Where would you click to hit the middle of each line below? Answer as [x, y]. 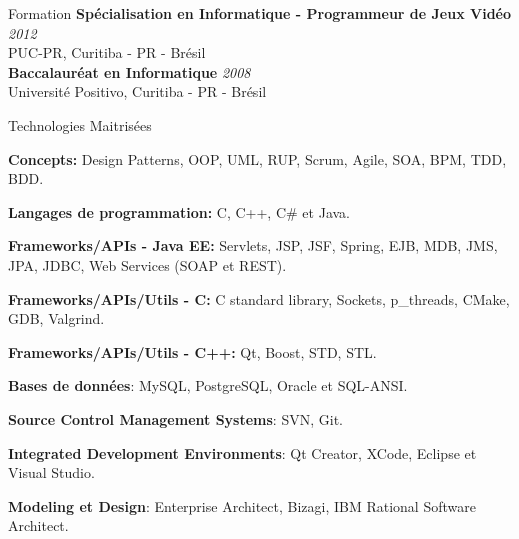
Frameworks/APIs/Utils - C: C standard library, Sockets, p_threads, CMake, [259, 298]
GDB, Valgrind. [56, 318]
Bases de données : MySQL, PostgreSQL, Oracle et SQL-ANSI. [208, 385]
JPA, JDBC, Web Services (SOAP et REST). [147, 264]
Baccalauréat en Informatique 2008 [129, 71]
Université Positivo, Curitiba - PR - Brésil [137, 91]
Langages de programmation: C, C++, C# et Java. [179, 211]
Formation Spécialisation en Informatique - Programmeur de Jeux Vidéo [260, 13]
